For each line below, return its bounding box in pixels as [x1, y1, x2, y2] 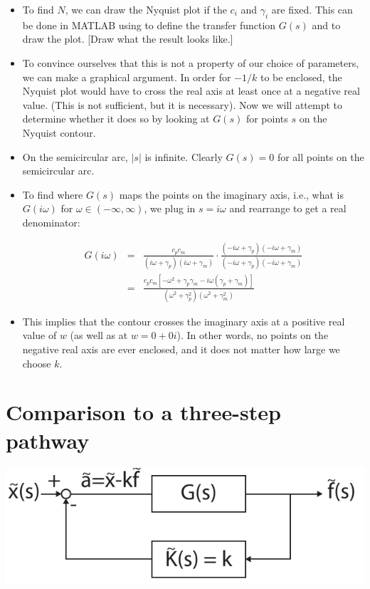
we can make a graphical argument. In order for [22, 69, 231, 84]
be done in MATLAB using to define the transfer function [22, 17, 276, 32]
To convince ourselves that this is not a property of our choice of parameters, [22, 55, 359, 70]
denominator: [22, 214, 80, 229]
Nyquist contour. [22, 125, 96, 140]
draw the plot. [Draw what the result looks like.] [22, 31, 233, 46]
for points [245, 111, 288, 126]
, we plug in [144, 201, 196, 216]
